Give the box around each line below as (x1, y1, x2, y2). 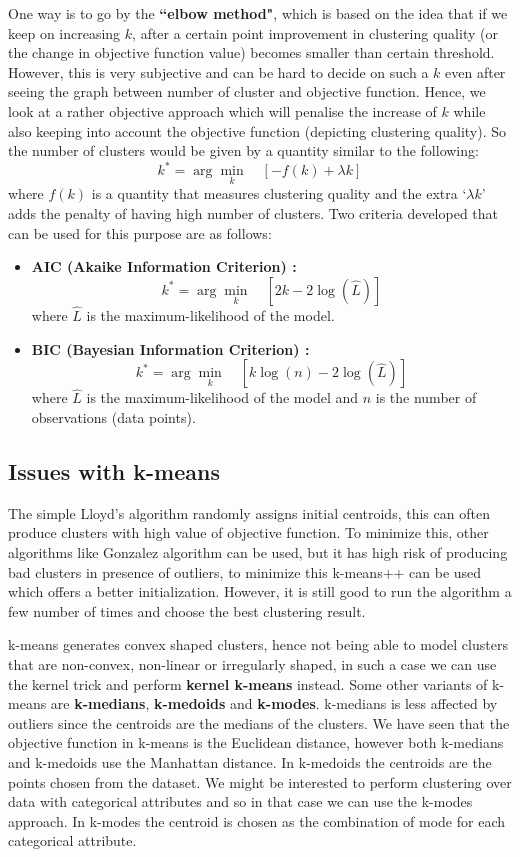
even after (445, 61, 506, 82)
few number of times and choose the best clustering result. (8, 600, 366, 621)
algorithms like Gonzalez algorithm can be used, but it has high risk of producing (8, 542, 508, 563)
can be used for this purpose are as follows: (8, 222, 272, 243)
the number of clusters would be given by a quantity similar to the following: (8, 140, 479, 161)
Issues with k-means (8, 456, 220, 487)
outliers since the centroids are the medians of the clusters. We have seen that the (8, 712, 510, 733)
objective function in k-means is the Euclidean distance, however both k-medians (8, 732, 504, 753)
